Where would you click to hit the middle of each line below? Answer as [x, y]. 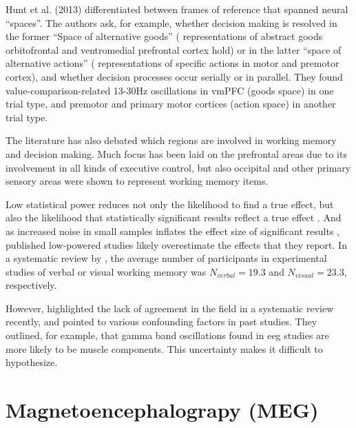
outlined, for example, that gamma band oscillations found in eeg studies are [167, 335]
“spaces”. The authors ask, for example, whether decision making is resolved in [171, 22]
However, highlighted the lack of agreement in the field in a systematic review [170, 308]
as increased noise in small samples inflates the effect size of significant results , [173, 231]
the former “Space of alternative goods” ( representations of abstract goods [164, 36]
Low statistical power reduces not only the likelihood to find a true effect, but [170, 204]
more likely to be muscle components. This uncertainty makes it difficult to [164, 348]
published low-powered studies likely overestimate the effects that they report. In [176, 244]
